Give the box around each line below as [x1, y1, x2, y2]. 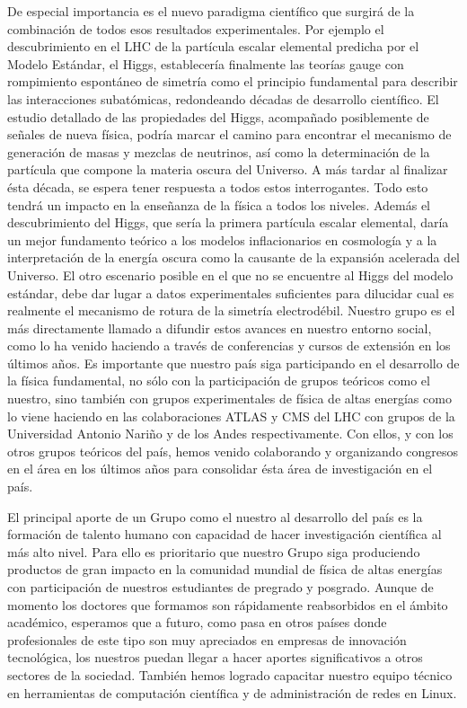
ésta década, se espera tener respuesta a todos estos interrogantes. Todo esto [7, 177, 428, 196]
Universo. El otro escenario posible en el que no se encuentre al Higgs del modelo [7, 265, 454, 284]
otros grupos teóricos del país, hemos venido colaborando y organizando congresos [7, 441, 459, 460]
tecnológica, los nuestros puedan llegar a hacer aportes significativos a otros [7, 648, 423, 667]
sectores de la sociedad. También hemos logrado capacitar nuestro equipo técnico [7, 665, 453, 684]
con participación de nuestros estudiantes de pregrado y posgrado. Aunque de [7, 578, 434, 596]
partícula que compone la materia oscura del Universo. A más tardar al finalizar [7, 160, 448, 179]
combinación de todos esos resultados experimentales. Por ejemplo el [7, 19, 384, 38]
